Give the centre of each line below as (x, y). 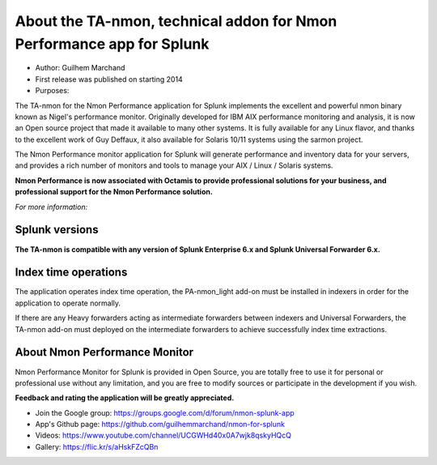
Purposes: (52, 91)
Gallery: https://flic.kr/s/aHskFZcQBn (97, 446)
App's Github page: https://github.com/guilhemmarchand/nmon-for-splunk (160, 424)
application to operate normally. (68, 303)
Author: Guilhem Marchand (80, 68)
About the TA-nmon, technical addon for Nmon (176, 21)
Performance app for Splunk (112, 44)
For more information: (51, 207)
